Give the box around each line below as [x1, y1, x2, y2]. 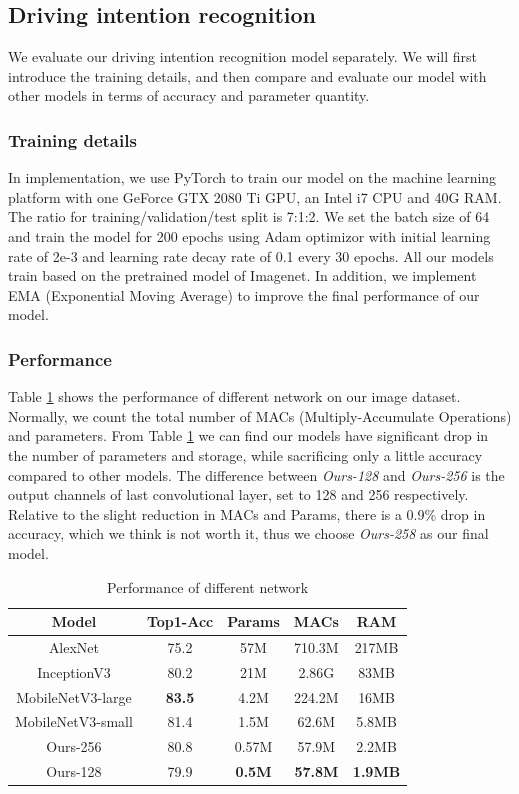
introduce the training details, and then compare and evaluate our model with [8, 65, 487, 86]
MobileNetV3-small [15, 711, 133, 732]
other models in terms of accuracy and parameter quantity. [8, 85, 370, 106]
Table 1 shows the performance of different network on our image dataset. [8, 386, 461, 407]
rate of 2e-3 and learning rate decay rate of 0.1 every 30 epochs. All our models [8, 245, 494, 266]
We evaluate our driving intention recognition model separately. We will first [8, 46, 477, 67]
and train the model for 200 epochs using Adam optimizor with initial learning [8, 225, 491, 246]
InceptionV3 [37, 661, 111, 682]
